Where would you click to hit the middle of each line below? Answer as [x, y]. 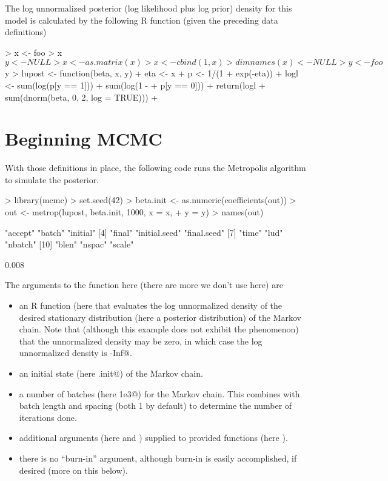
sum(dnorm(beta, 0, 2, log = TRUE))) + [82, 97]
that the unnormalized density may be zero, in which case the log [141, 341]
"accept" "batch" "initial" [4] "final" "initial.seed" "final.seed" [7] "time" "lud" [144, 232]
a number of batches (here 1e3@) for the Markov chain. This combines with [159, 393]
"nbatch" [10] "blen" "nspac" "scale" [69, 244]
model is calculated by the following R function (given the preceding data [142, 20]
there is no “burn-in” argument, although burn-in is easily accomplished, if [158, 458]
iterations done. [48, 417]
